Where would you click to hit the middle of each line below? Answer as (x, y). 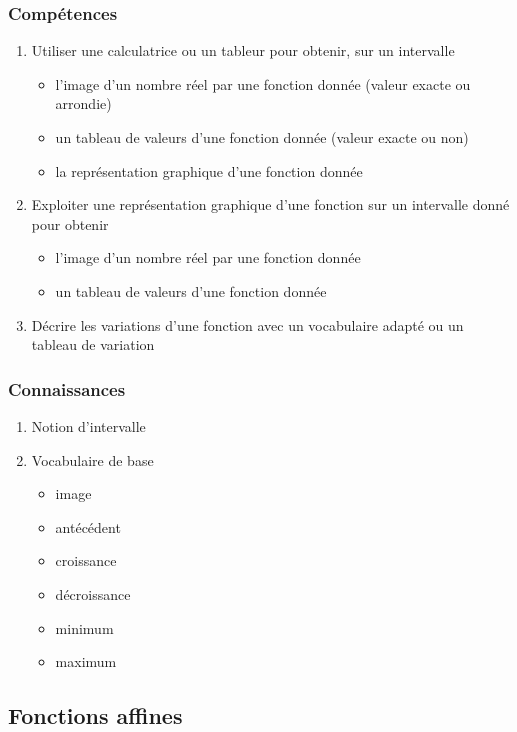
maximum (86, 661)
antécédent (88, 526)
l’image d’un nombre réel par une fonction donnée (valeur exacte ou (263, 83)
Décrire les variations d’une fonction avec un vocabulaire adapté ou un (247, 324)
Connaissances (67, 388)
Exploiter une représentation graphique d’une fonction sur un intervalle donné (270, 204)
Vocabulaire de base (92, 459)
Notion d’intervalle (88, 425)
